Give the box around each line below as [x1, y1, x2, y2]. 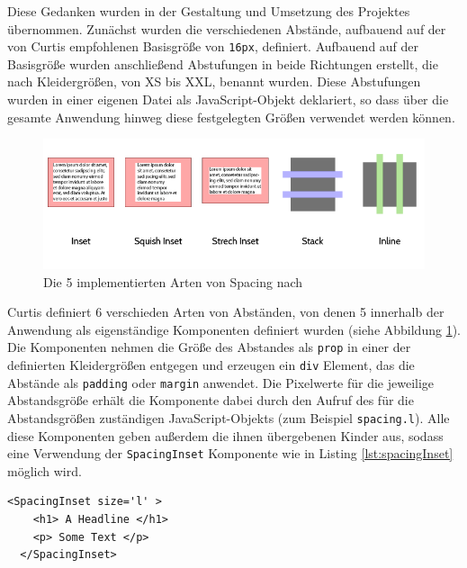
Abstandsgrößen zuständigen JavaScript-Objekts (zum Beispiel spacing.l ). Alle [7, 408, 450, 427]
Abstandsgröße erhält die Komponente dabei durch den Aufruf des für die [7, 391, 414, 410]
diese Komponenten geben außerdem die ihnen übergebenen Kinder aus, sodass [7, 426, 444, 445]
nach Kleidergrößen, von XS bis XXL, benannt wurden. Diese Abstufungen [7, 72, 421, 91]
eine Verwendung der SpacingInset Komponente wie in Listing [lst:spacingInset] [7, 444, 454, 463]
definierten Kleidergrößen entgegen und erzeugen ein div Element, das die [7, 356, 415, 374]
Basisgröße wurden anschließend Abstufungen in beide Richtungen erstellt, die [7, 54, 438, 73]
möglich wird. [7, 461, 82, 480]
